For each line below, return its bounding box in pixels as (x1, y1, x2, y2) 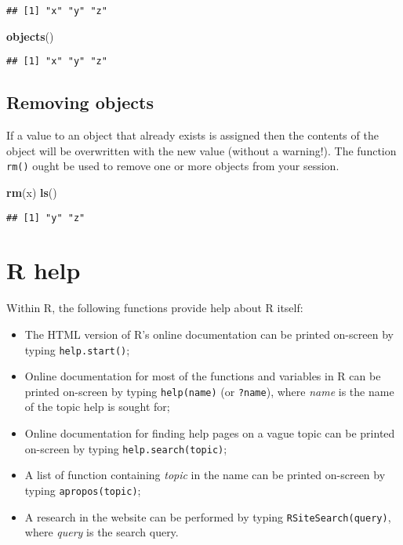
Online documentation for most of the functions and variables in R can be (24, 368, 381, 384)
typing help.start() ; (24, 341, 130, 358)
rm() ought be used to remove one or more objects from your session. (6, 158, 339, 174)
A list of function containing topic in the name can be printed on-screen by (24, 467, 386, 483)
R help (6, 254, 81, 286)
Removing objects (6, 90, 154, 114)
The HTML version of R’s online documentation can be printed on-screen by (24, 325, 394, 342)
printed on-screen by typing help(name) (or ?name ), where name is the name (24, 383, 394, 399)
